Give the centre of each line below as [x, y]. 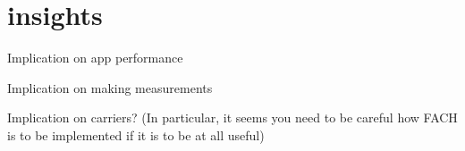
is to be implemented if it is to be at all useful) [136, 134]
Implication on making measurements [110, 87]
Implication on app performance [95, 58]
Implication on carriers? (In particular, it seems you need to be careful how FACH [232, 117]
